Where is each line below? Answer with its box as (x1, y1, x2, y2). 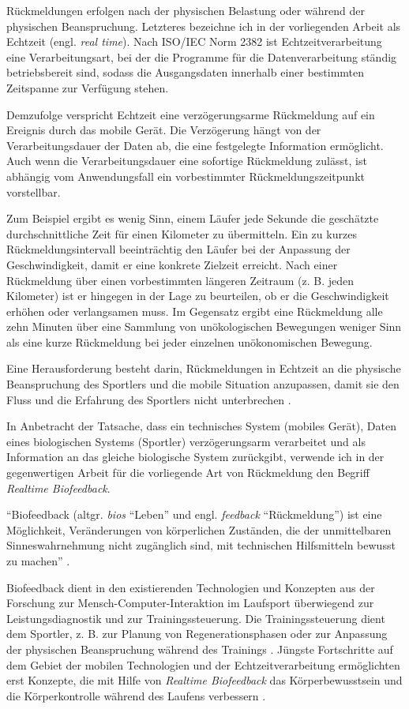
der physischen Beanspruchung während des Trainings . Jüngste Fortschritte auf (6, 640, 393, 657)
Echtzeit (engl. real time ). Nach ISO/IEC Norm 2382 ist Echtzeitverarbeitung (6, 33, 382, 50)
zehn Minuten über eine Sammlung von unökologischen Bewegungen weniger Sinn (6, 318, 402, 335)
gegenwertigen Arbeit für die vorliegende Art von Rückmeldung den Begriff (6, 464, 370, 481)
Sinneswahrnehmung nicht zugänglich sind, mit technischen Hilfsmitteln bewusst (6, 537, 396, 553)
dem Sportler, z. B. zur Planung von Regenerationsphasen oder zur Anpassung (6, 625, 388, 642)
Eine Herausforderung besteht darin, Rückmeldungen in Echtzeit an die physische (6, 360, 401, 377)
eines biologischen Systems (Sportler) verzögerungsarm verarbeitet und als (6, 433, 366, 449)
